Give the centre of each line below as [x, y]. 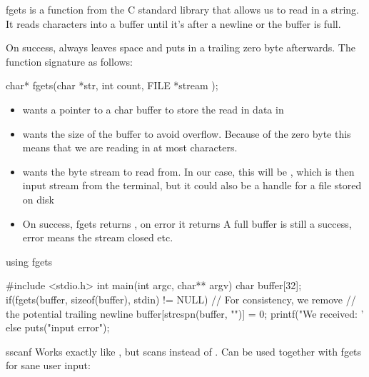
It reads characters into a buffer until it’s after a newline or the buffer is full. [173, 23]
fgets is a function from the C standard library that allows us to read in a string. [183, 9]
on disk [38, 199]
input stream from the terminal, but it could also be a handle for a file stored [192, 185]
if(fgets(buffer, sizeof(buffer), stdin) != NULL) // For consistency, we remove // [181, 299]
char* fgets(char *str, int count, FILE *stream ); [112, 85]
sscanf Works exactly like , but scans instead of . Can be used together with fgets [184, 351]
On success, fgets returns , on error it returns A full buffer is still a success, [187, 223]
